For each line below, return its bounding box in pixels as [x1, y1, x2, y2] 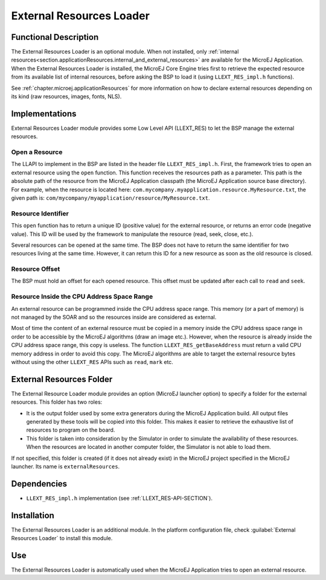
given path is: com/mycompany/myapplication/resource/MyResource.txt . [11, 194, 210, 202]
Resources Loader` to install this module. [11, 535, 113, 542]
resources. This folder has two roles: [11, 398, 103, 406]
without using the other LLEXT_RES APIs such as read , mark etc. [11, 358, 173, 365]
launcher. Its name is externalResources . [11, 462, 120, 470]
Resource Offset [11, 265, 60, 273]
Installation [11, 510, 54, 520]
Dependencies [11, 479, 68, 489]
